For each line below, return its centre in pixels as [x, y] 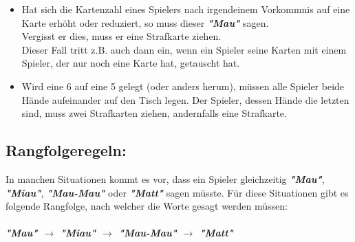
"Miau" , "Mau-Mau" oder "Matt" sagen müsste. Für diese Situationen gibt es [177, 192]
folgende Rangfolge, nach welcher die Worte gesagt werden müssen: [147, 206]
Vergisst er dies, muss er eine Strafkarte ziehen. [121, 36]
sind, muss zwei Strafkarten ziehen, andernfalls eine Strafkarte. [154, 113]
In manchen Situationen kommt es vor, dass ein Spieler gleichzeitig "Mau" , [165, 178]
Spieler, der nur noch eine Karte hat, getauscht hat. [131, 63]
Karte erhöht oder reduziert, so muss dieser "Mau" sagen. [145, 22]
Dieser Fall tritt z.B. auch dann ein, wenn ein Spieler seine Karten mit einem [184, 49]
